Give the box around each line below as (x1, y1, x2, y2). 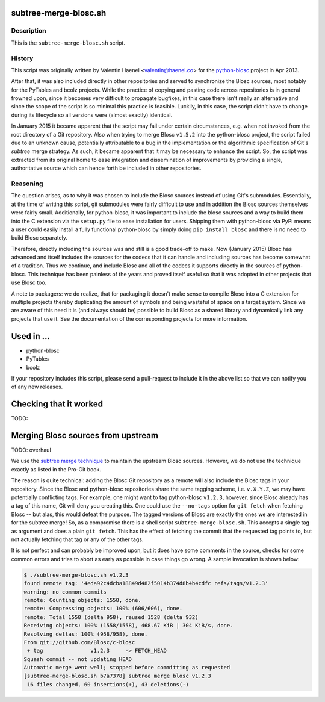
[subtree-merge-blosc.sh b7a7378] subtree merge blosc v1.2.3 (23, 672, 211, 680)
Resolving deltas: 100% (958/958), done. (23, 630, 148, 638)
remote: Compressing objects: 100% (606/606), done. (23, 605, 183, 612)
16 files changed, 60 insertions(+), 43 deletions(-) (27, 681, 189, 688)
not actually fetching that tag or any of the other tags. (11, 536, 144, 543)
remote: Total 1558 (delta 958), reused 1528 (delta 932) (23, 613, 199, 620)
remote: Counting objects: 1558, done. (23, 597, 141, 603)
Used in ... (11, 331, 51, 341)
